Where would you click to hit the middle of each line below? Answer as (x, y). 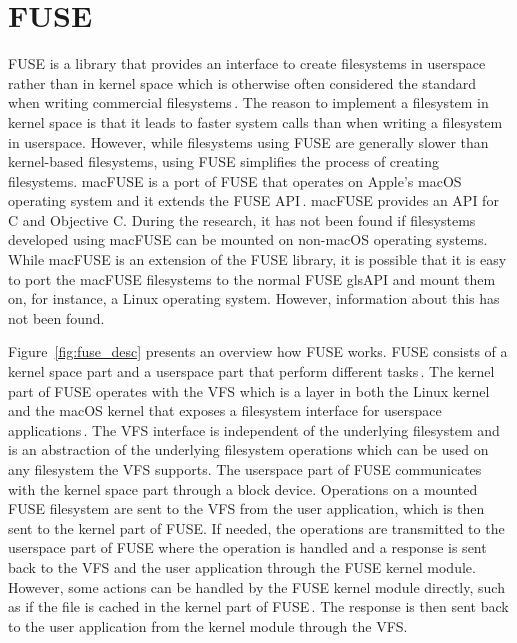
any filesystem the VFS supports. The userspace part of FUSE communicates (245, 469)
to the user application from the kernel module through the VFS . (208, 625)
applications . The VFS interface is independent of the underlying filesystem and (254, 429)
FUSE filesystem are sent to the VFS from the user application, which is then (246, 508)
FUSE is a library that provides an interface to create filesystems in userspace (247, 63)
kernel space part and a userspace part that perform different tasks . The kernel (251, 371)
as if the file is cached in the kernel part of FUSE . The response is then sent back (258, 606)
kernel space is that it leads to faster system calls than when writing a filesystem (255, 121)
